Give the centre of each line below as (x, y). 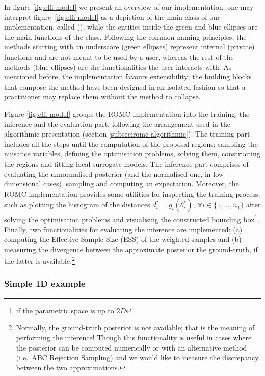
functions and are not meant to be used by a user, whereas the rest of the (119, 56)
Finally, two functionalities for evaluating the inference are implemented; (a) (123, 229)
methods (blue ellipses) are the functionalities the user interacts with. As (118, 66)
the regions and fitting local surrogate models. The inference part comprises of (126, 163)
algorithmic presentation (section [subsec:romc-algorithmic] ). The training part (127, 134)
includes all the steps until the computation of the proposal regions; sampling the (131, 143)
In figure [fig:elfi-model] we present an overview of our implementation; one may (129, 7)
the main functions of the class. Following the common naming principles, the (125, 36)
